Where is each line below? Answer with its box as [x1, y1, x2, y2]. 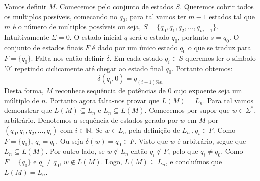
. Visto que [134, 135, 168, 146]
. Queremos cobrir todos [180, 1, 254, 11]
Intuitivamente [4, 32, 49, 42]
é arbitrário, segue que [177, 135, 246, 146]
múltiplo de [4, 95, 39, 105]
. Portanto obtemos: [171, 63, 233, 73]
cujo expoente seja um [174, 85, 242, 96]
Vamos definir [4, 1, 47, 11]
